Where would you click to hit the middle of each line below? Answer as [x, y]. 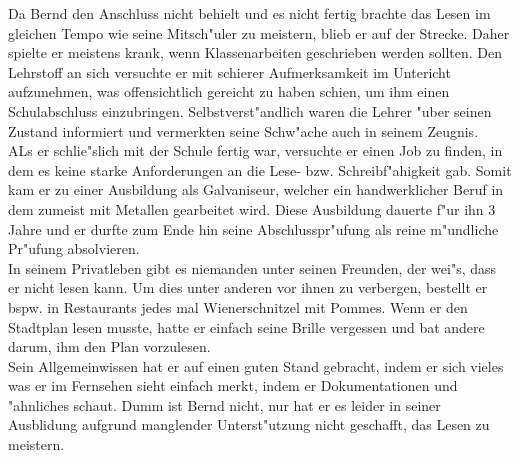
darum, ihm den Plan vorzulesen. [109, 346]
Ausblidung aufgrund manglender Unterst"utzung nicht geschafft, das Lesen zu [249, 424]
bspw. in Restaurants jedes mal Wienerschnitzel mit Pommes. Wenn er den [238, 306]
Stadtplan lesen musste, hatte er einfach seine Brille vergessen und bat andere [246, 326]
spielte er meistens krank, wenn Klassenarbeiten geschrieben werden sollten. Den [255, 52]
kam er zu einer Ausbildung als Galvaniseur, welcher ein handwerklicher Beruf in [256, 189]
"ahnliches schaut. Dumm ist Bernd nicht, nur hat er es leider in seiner [224, 404]
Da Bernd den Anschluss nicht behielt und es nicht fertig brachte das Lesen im [249, 13]
